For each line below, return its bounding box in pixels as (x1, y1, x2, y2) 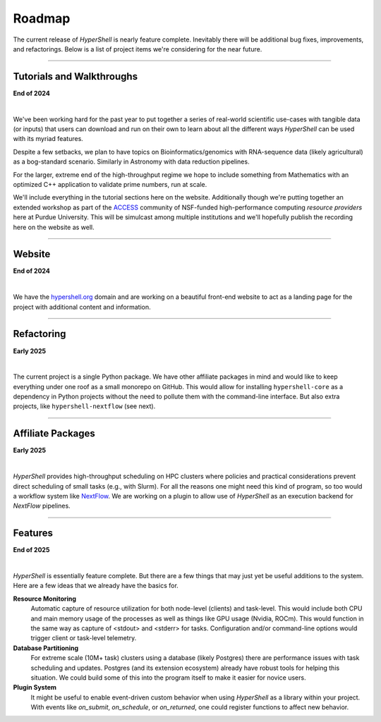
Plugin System (13, 683, 56, 692)
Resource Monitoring (13, 594, 77, 603)
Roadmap (13, 11, 71, 26)
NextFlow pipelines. (13, 501, 71, 510)
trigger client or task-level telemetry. (30, 634, 137, 642)
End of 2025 (13, 546, 50, 554)
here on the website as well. (13, 223, 95, 231)
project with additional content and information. (13, 302, 151, 311)
